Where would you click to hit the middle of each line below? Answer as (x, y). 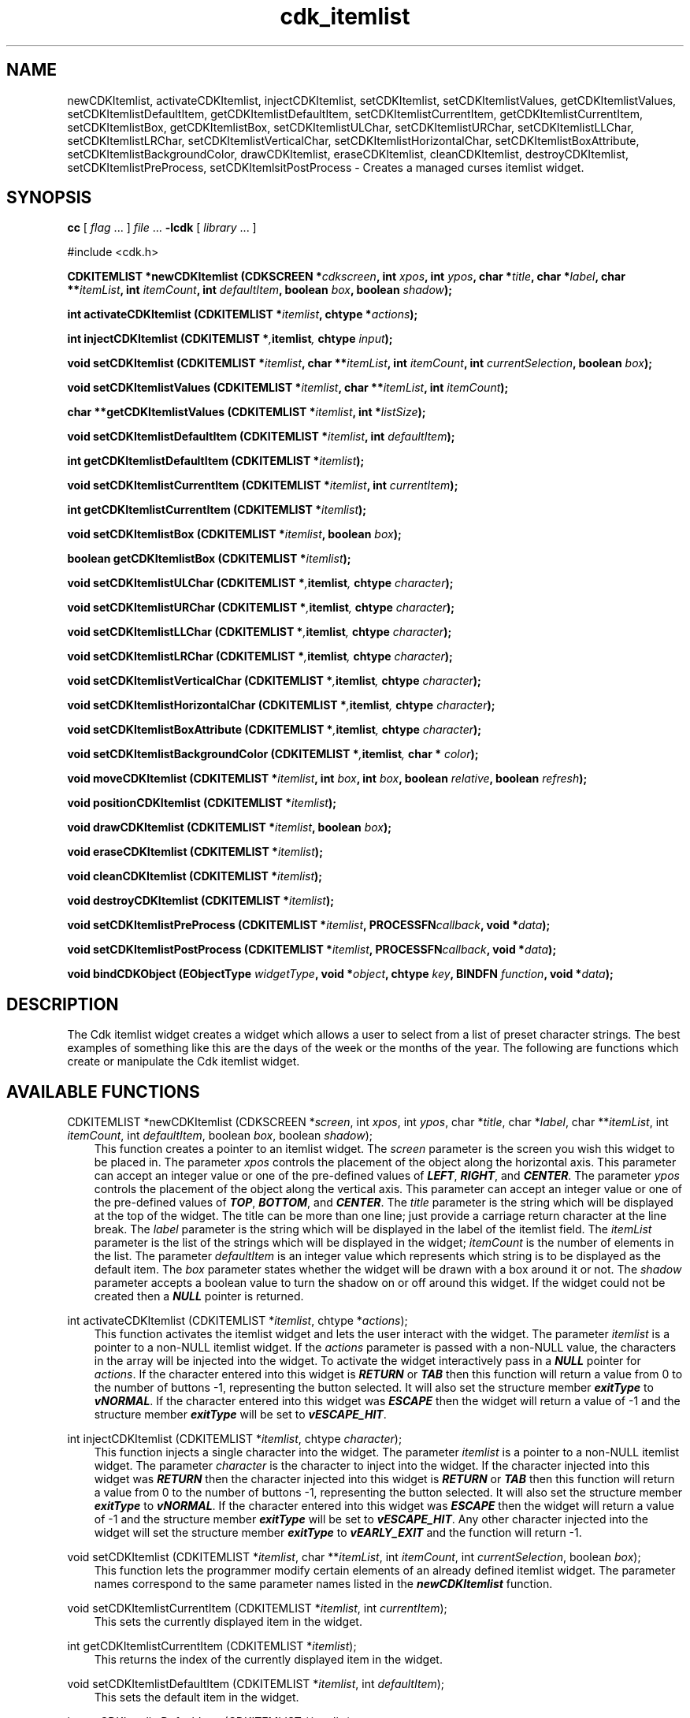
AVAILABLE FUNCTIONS (103, 1091)
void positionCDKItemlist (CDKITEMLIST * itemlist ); (202, 803)
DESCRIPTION (63, 1004)
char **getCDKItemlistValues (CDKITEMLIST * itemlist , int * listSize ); (247, 412)
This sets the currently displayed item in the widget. (228, 1622)
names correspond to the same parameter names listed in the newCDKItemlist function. (323, 1584)
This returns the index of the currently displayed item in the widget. (268, 1660)
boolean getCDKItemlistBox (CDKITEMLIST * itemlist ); (209, 559)
